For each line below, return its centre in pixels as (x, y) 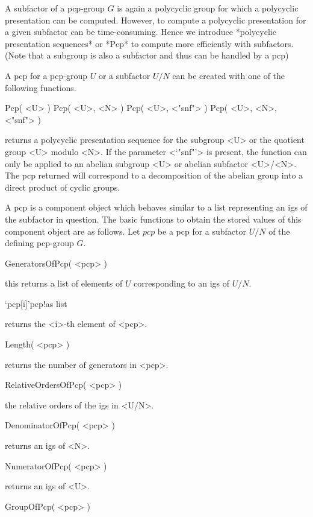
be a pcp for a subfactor (202, 231)
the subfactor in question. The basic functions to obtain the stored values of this (153, 219)
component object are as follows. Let (73, 231)
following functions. (41, 87)
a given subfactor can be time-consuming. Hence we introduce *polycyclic (141, 32)
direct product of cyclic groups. (63, 187)
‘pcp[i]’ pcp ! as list (36, 303)
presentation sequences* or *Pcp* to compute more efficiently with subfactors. (149, 43)
